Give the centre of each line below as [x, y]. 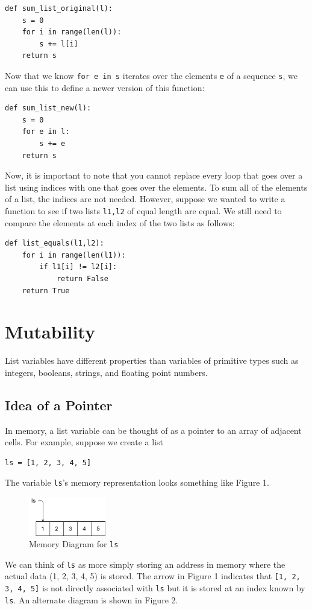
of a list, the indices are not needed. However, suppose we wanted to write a [145, 199]
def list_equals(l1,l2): [55, 243]
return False [82, 279]
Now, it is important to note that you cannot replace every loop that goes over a [154, 175]
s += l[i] [59, 44]
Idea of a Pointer [59, 405]
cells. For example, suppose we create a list [84, 442]
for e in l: [46, 132]
